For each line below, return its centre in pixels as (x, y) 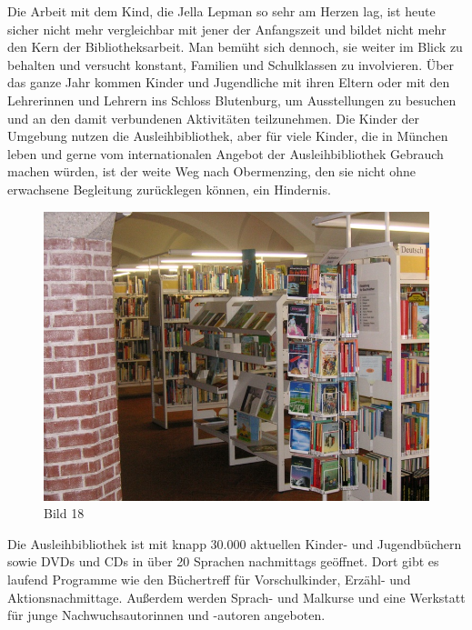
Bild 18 (64, 513)
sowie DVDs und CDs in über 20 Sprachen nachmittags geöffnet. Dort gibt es (223, 561)
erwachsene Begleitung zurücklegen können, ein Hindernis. (169, 189)
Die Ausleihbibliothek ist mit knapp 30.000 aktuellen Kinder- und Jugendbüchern (235, 543)
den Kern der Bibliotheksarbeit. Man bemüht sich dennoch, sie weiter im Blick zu (235, 47)
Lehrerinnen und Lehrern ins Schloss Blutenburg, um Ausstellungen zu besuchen (232, 100)
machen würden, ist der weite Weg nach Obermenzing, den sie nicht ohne (212, 171)
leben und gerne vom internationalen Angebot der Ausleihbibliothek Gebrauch (226, 153)
